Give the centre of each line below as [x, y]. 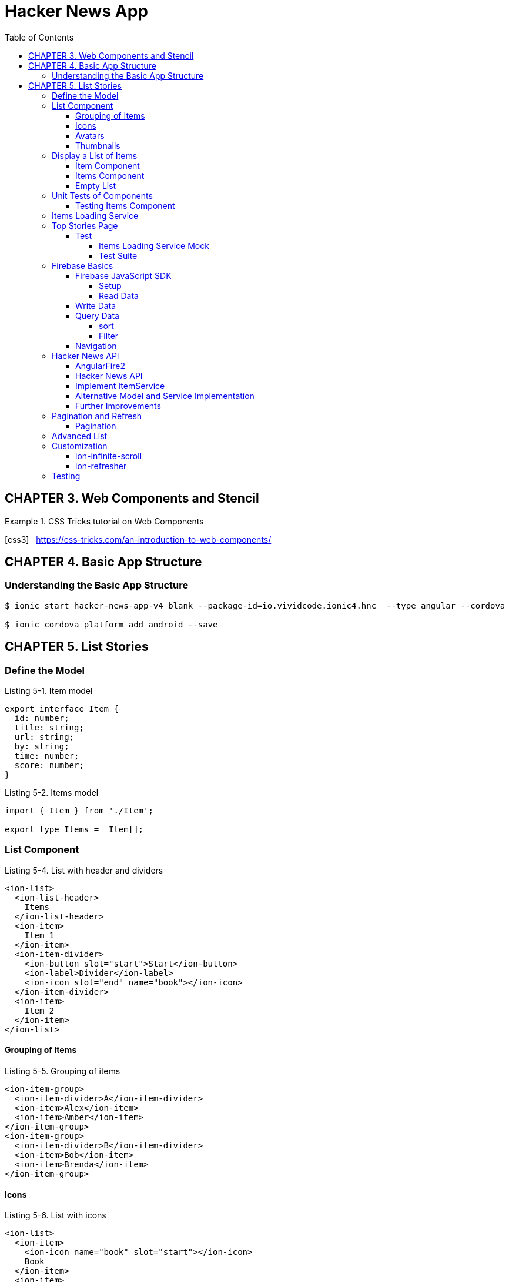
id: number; [42, 718]
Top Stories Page [85, 225]
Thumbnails [98, 145]
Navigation [96, 346]
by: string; [42, 747]
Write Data [96, 305]
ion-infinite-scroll [109, 456]
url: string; [44, 737]
